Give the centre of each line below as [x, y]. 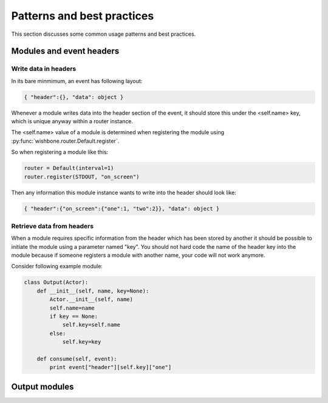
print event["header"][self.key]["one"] [111, 367]
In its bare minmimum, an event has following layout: [77, 81]
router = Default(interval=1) [69, 168]
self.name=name [72, 308]
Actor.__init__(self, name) [91, 300]
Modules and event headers [65, 51]
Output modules [43, 386]
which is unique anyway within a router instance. [72, 121]
